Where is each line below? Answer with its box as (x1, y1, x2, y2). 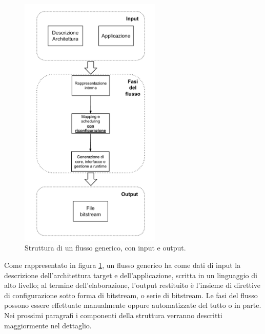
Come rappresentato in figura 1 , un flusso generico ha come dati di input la (4, 260, 241, 270)
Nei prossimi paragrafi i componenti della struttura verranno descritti (4, 310, 222, 321)
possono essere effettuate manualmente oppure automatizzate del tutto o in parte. (4, 300, 261, 310)
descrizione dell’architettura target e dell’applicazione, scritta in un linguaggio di (4, 269, 257, 280)
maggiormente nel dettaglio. (4, 320, 92, 330)
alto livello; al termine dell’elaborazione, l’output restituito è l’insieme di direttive (4, 280, 261, 290)
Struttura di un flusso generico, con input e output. (25, 242, 186, 253)
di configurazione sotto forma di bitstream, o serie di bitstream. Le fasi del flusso (4, 289, 258, 300)
